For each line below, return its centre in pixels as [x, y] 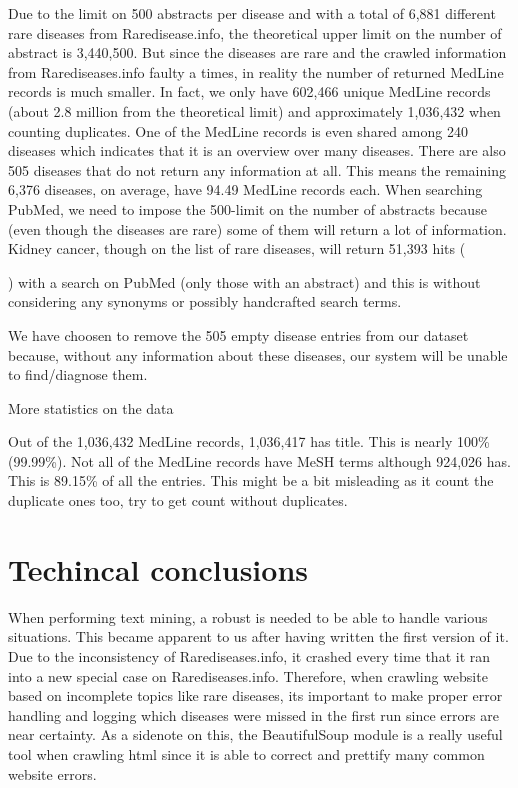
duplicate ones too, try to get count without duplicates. [178, 500]
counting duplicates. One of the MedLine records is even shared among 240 [238, 130]
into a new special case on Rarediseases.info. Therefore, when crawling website [248, 675]
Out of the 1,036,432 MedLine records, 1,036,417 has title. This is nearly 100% [249, 441]
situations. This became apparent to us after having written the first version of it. [258, 636]
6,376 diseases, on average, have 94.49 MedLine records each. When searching [245, 189]
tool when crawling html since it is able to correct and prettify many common [246, 753]
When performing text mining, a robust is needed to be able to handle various [248, 616]
